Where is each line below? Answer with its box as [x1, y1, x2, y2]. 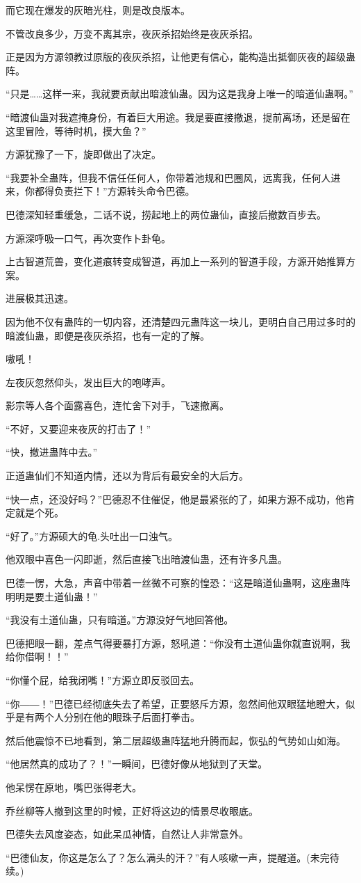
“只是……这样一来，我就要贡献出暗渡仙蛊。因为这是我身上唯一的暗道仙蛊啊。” [6, 86, 353, 101]
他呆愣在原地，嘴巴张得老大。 [6, 779, 142, 794]
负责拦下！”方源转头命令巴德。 [53, 184, 195, 198]
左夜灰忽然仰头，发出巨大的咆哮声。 [6, 374, 171, 389]
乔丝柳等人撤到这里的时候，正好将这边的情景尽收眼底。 [6, 803, 258, 818]
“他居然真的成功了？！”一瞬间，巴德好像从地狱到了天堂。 [6, 756, 268, 771]
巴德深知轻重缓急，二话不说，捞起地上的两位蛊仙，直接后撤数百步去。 [6, 207, 326, 221]
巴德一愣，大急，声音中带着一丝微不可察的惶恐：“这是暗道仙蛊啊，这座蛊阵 [6, 575, 351, 590]
